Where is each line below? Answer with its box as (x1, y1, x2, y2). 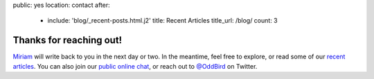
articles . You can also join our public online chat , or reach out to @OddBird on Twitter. (12, 62, 258, 70)
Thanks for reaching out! (12, 34, 123, 46)
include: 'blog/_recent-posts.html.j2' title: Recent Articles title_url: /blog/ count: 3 (47, 16, 278, 25)
